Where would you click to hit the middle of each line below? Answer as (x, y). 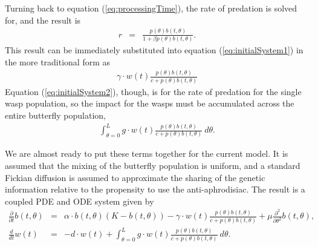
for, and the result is (43, 20)
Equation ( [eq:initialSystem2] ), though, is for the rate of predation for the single (153, 91)
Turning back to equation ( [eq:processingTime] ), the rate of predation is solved (151, 8)
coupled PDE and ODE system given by (79, 201)
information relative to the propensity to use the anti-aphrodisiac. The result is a (155, 189)
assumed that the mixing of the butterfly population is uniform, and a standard (153, 165)
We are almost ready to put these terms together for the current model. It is (147, 153)
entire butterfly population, (55, 115)
